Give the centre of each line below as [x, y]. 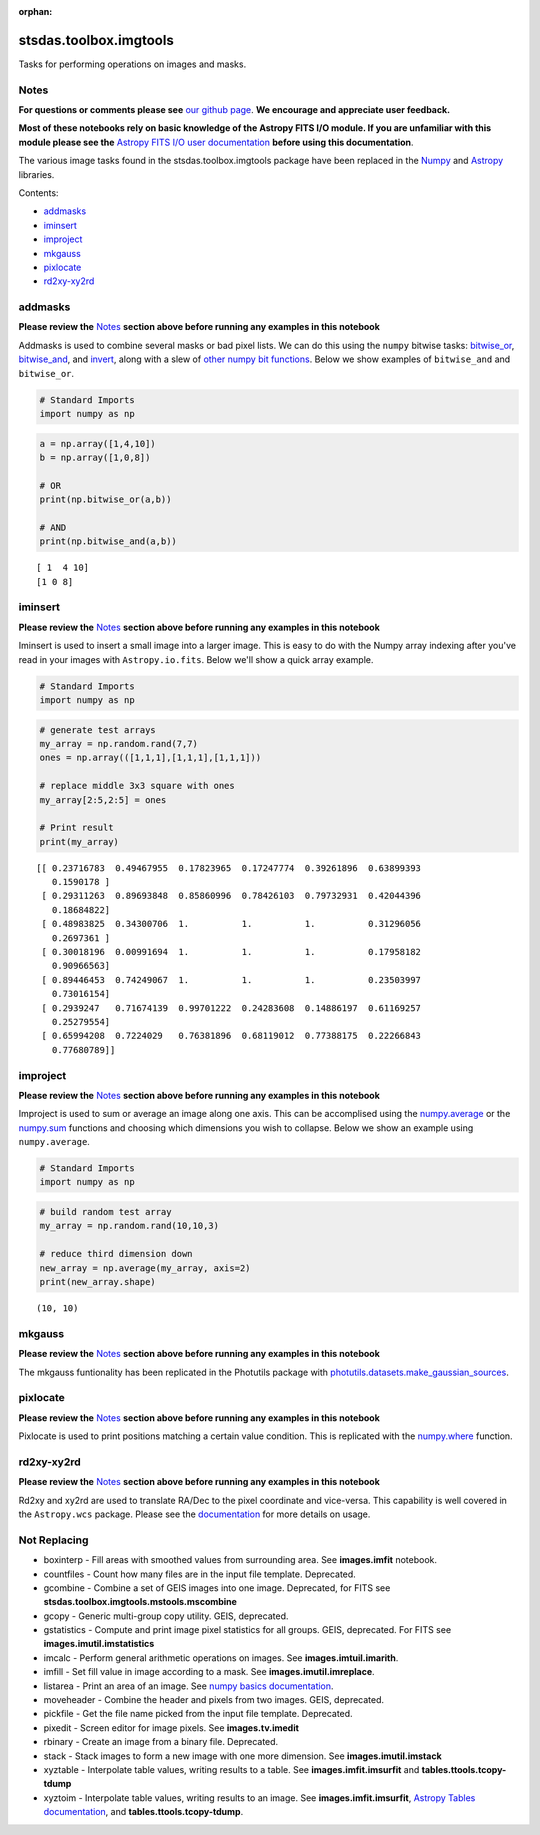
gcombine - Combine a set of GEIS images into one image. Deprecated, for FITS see [217, 1587]
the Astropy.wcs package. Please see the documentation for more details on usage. [194, 1514]
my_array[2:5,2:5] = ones [103, 799]
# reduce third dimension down [116, 1254]
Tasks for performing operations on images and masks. [132, 64]
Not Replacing [53, 1540]
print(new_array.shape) [98, 1281]
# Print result [76, 828]
